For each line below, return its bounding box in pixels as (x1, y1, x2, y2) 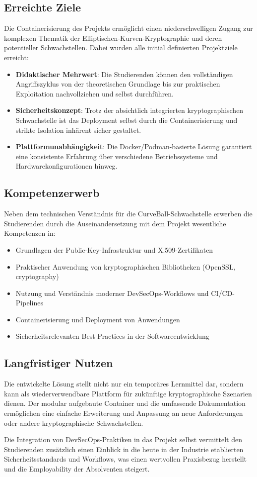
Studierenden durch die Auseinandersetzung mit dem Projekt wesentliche (4, 218, 226, 228)
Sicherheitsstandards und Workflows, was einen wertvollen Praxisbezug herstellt (4, 454, 247, 464)
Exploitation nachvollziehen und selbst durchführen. (15, 88, 174, 98)
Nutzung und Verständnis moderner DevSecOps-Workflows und (15, 287, 209, 298)
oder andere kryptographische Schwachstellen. (4, 417, 143, 428)
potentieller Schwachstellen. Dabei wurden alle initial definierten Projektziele (4, 42, 238, 53)
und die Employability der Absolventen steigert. (4, 464, 150, 474)
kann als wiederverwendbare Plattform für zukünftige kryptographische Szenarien (4, 388, 252, 398)
